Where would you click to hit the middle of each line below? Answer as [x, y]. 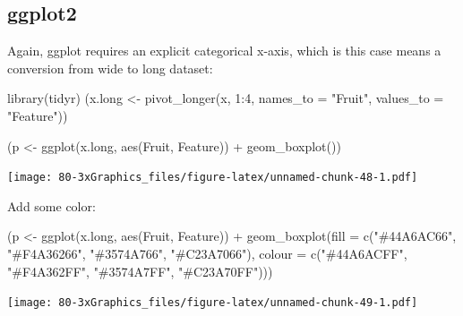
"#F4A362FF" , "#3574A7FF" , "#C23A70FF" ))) [140, 271]
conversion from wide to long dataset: [110, 68]
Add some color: [51, 205]
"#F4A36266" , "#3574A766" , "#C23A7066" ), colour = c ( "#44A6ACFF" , [207, 254]
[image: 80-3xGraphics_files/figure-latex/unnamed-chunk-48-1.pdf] [213, 178]
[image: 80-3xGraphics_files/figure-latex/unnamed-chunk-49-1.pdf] [213, 303]
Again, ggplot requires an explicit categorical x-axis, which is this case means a [224, 51]
